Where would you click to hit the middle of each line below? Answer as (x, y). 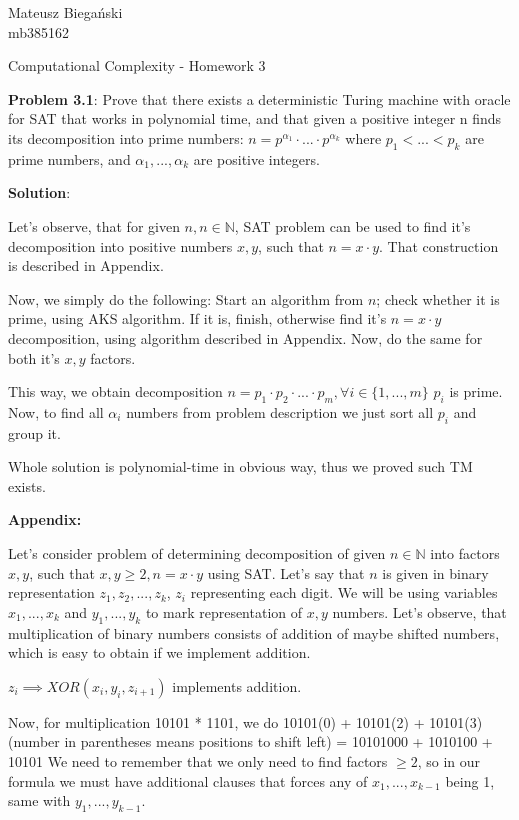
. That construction (439, 245)
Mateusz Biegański (65, 12)
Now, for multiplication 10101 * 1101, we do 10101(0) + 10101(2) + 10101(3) (245, 721)
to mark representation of (224, 611)
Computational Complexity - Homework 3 (137, 65)
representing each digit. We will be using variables (344, 592)
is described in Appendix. (86, 265)
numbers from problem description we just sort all (280, 411)
